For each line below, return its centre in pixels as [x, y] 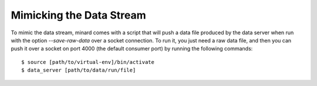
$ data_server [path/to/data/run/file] [79, 70]
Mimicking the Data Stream [78, 15]
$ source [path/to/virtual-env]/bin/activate [88, 62]
